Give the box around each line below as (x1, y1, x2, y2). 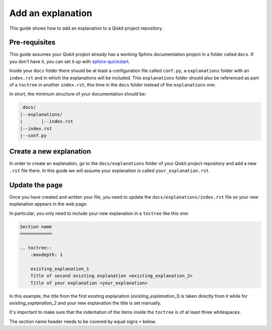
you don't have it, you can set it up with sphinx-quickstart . (9, 58, 130, 64)
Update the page (9, 181, 63, 189)
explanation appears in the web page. (9, 201, 88, 207)
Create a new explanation (9, 147, 91, 156)
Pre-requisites (9, 38, 55, 47)
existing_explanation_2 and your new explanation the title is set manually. (9, 300, 161, 306)
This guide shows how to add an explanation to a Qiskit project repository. (9, 25, 163, 31)
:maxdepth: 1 (30, 252, 63, 258)
